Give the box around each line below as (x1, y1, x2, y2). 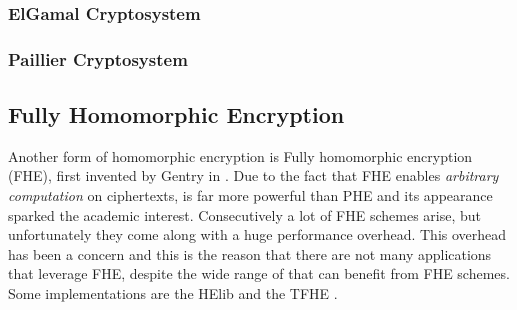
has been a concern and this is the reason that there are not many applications (8, 243, 492, 264)
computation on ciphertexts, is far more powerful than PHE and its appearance (8, 185, 493, 206)
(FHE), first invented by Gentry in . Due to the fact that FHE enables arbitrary (8, 165, 499, 186)
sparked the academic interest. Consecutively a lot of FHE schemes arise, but (8, 204, 482, 225)
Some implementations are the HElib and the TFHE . (8, 283, 338, 304)
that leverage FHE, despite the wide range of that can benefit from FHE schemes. (8, 263, 510, 284)
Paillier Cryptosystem (8, 46, 188, 71)
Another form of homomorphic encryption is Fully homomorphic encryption (8, 145, 473, 166)
